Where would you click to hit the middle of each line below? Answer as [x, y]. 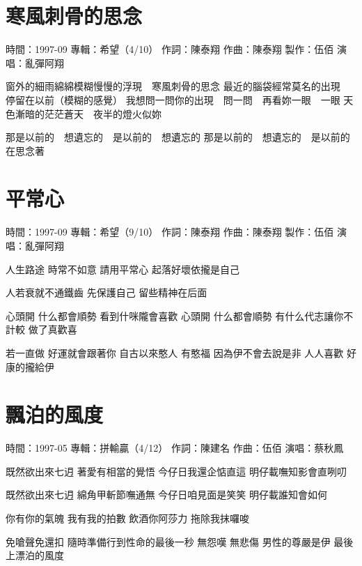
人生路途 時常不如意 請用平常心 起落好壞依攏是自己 [123, 269]
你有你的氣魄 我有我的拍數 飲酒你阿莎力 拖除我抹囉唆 [127, 518]
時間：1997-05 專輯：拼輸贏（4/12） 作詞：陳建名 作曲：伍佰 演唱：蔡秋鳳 [175, 448]
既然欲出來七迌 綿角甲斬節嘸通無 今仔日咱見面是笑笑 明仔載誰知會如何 [166, 495]
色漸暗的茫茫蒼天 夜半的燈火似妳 [84, 113]
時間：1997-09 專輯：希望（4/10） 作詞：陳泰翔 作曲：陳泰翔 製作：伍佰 [170, 49]
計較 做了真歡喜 [41, 329]
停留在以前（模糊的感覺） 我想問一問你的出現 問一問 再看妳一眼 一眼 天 [180, 99]
